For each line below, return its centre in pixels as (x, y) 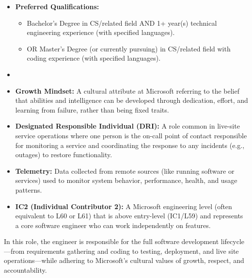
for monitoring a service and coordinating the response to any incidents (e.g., (130, 145)
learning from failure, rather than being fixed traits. (92, 109)
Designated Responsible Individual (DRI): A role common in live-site (127, 126)
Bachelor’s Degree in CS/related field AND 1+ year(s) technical (122, 23)
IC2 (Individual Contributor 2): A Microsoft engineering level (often (124, 206)
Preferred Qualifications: (57, 6)
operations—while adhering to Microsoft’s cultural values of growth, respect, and (124, 260)
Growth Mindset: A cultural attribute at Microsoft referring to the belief (127, 90)
